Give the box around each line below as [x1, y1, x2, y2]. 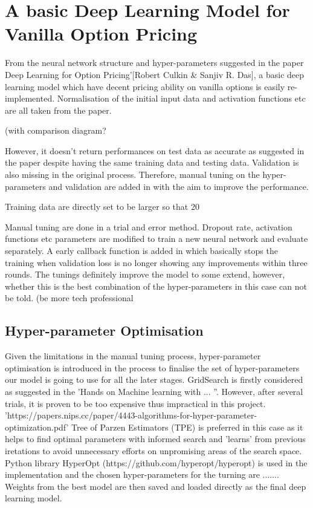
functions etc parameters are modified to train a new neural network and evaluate [5, 232, 308, 245]
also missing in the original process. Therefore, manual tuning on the [5, 168, 260, 181]
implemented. [5, 92, 55, 105]
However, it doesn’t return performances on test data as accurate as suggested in [5, 144, 305, 157]
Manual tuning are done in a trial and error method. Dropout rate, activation [5, 220, 292, 233]
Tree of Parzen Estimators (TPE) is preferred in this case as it [71, 420, 303, 433]
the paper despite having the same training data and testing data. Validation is [5, 156, 299, 169]
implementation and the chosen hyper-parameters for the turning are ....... [5, 468, 279, 481]
